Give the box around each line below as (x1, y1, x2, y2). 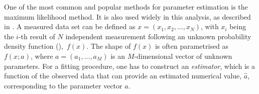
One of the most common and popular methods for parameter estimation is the (4, 2, 248, 12)
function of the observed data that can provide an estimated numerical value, (4, 70, 242, 81)
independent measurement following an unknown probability (65, 31, 251, 41)
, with (200, 21, 219, 32)
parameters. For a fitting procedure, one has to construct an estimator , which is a (4, 60, 255, 71)
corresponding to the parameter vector (4, 80, 122, 90)
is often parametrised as (155, 41, 229, 51)
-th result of (18, 31, 55, 41)
